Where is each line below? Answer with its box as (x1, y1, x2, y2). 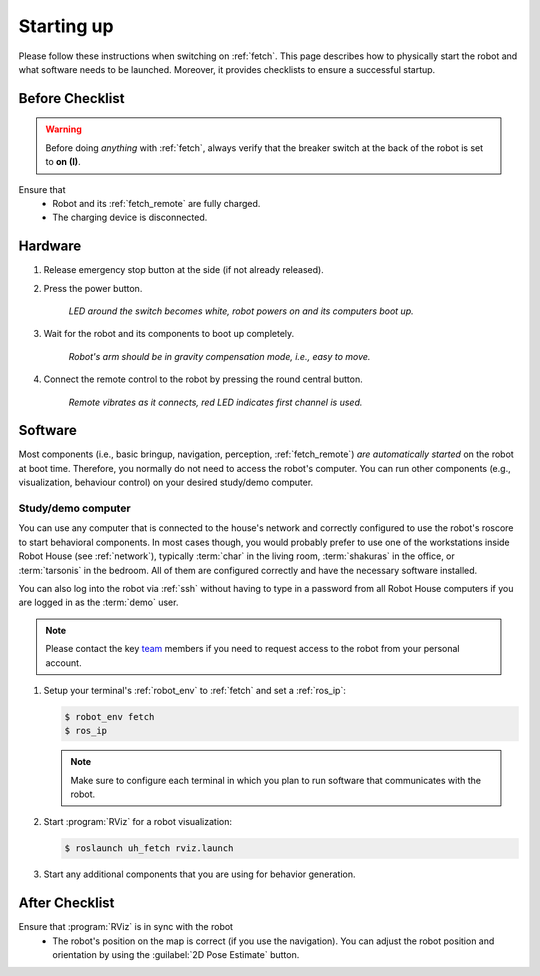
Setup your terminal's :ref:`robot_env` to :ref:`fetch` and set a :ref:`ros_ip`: (43, 684, 347, 696)
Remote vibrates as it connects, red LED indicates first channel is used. (68, 396, 363, 408)
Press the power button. (43, 282, 143, 294)
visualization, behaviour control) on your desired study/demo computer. (18, 476, 314, 489)
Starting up (18, 15, 114, 37)
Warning (45, 123, 82, 135)
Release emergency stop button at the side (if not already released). (43, 264, 324, 276)
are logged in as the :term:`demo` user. (18, 596, 179, 609)
